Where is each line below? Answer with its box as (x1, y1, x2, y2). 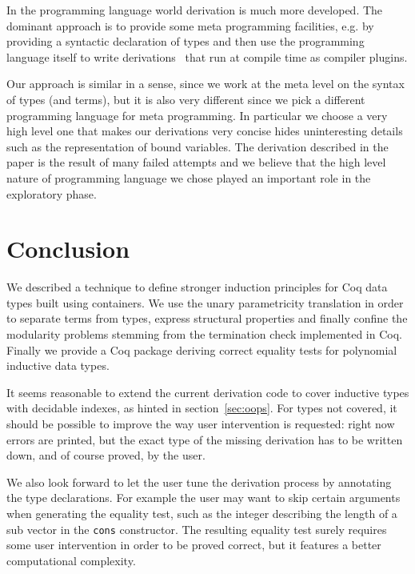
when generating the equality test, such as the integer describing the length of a (6, 504, 397, 521)
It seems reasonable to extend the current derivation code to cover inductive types (6, 383, 409, 400)
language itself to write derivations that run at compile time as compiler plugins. (6, 48, 408, 65)
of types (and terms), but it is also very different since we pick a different (6, 90, 365, 107)
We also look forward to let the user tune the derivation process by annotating (6, 473, 392, 490)
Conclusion (6, 232, 130, 265)
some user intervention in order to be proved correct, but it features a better (6, 536, 381, 553)
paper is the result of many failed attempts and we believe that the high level (6, 154, 386, 171)
